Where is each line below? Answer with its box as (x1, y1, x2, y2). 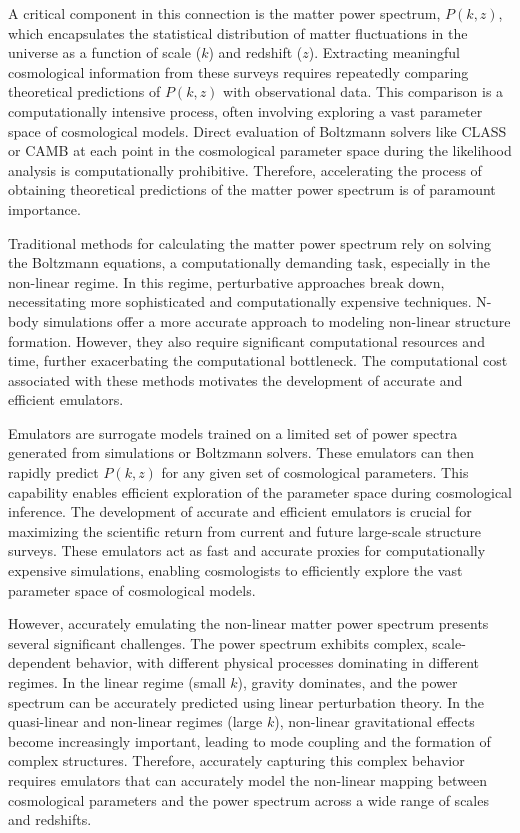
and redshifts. (8, 809, 92, 830)
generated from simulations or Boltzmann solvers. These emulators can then (8, 442, 474, 463)
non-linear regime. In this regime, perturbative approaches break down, (8, 271, 445, 292)
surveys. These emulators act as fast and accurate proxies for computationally (8, 540, 486, 561)
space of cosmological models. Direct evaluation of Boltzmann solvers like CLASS (8, 120, 507, 141)
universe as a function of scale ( (8, 42, 202, 63)
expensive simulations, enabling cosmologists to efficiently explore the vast (8, 560, 463, 581)
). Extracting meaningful (308, 42, 460, 63)
